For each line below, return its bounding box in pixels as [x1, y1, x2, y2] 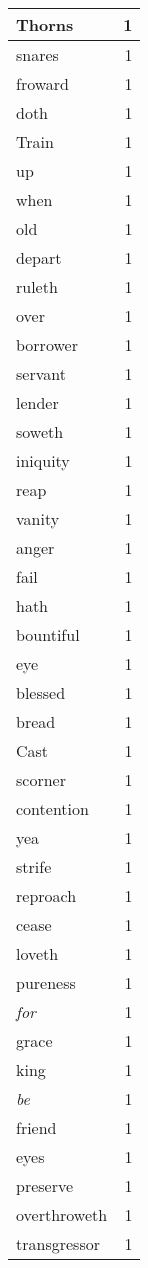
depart [16, 246, 62, 269]
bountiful [16, 623, 80, 646]
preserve [16, 1174, 74, 1197]
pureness [16, 971, 76, 994]
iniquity [16, 449, 70, 472]
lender [16, 391, 59, 414]
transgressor [16, 1232, 100, 1255]
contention [16, 797, 89, 820]
